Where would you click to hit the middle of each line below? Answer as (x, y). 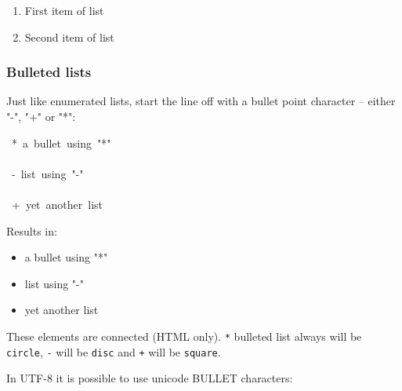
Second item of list (69, 37)
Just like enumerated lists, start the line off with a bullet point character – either (201, 101)
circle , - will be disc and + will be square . (114, 351)
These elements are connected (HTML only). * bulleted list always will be (184, 336)
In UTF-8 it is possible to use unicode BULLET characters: (150, 378)
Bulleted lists (49, 72)
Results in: (32, 230)
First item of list (64, 10)
